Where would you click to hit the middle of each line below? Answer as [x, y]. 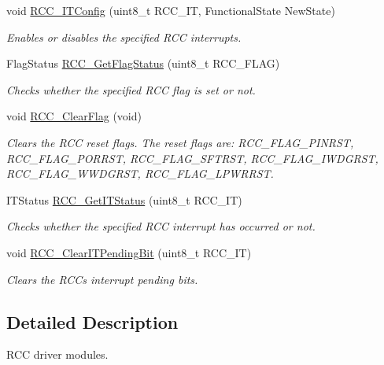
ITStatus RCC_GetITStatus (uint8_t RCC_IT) [124, 199]
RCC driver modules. [57, 354]
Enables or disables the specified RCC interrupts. [124, 37]
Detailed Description [92, 321]
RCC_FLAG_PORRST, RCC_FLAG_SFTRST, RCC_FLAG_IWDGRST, [192, 158]
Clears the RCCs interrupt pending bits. [102, 279]
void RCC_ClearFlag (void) [74, 116]
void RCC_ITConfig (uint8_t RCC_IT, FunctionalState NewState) [171, 10]
